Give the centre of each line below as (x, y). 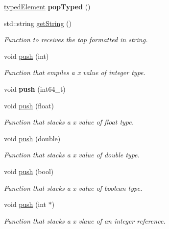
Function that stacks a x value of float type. (69, 122)
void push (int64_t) (35, 89)
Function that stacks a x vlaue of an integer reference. (85, 220)
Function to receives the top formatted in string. (76, 39)
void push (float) (29, 105)
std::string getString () (38, 23)
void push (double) (32, 138)
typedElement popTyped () (47, 6)
